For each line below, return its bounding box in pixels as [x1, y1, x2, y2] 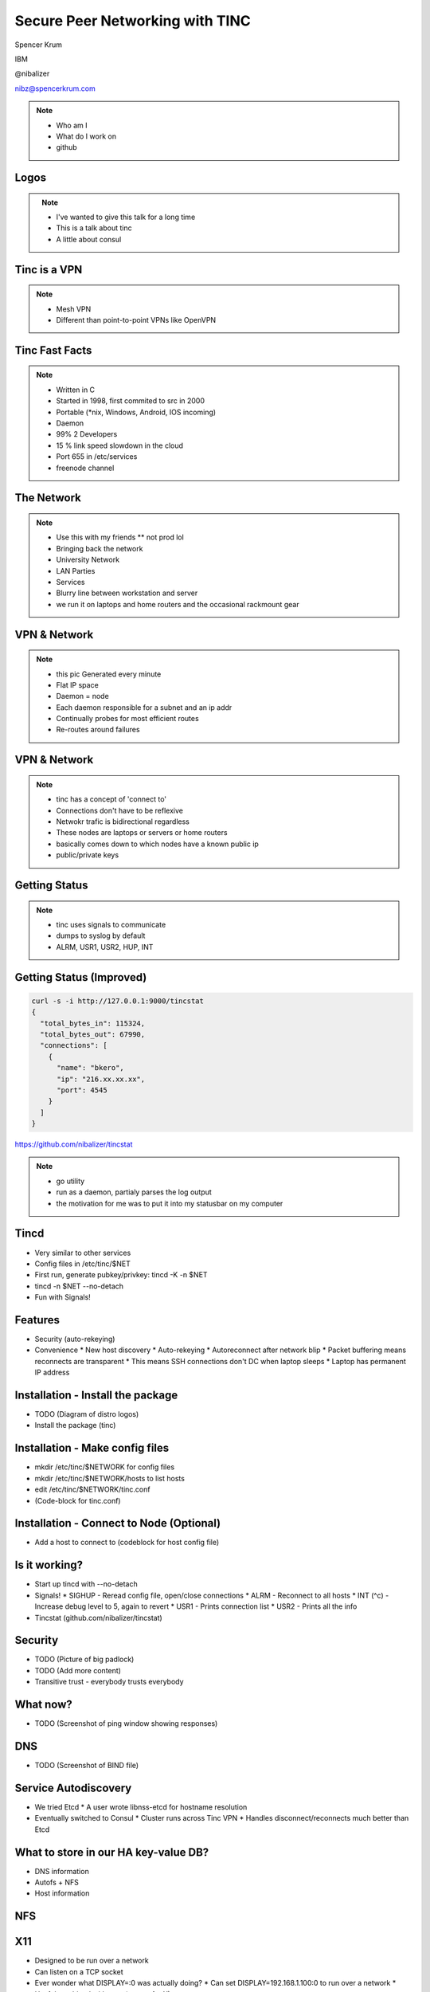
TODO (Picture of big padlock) [34, 1654, 135, 1665]
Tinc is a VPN [14, 263, 83, 276]
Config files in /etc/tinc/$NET [34, 1259, 131, 1269]
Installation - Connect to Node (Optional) [14, 1516, 221, 1530]
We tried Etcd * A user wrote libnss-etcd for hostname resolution [34, 1802, 248, 1812]
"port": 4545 [57, 1085, 107, 1095]
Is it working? [14, 1559, 84, 1572]
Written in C [56, 385, 96, 394]
